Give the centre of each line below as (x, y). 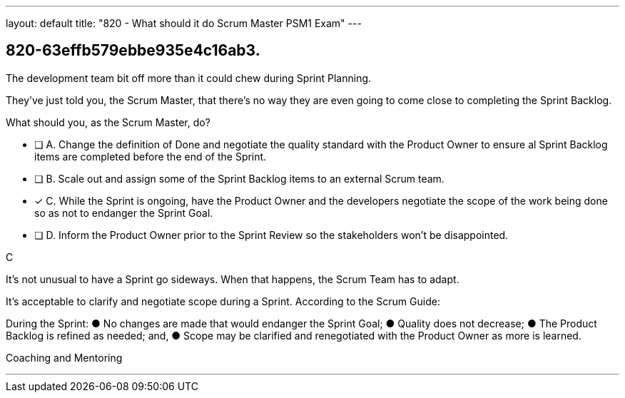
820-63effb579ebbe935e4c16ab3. (133, 51)
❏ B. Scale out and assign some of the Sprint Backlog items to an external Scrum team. (239, 178)
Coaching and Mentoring (64, 357)
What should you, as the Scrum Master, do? (108, 122)
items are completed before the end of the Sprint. (151, 156)
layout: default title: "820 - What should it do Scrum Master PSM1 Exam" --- (184, 23)
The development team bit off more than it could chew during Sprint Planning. (189, 78)
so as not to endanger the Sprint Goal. (124, 213)
